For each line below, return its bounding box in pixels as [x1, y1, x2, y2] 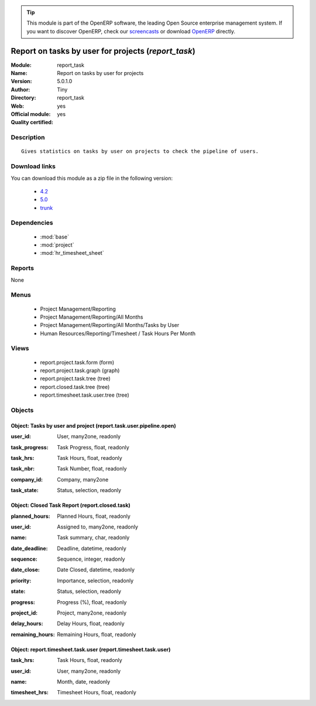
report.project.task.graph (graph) [40, 367, 120, 374]
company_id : [11, 476, 43, 483]
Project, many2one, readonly [57, 609, 127, 616]
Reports [11, 264, 35, 272]
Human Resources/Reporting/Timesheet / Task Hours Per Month [40, 330, 196, 337]
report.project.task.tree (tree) [40, 375, 111, 382]
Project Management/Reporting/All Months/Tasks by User [40, 322, 180, 329]
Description [11, 134, 45, 142]
